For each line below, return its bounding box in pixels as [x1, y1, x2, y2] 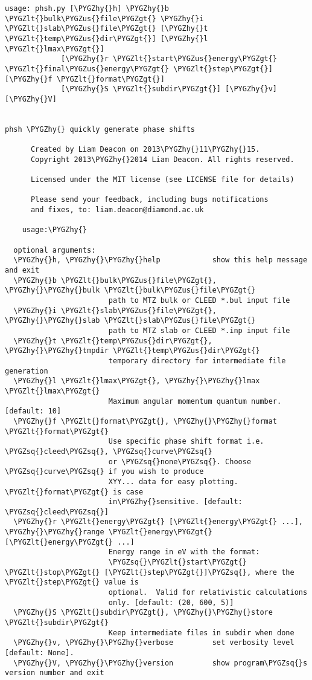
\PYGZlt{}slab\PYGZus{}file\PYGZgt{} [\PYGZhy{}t [5, 24, 208, 33]
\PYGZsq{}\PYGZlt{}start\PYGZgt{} [108, 558, 247, 567]
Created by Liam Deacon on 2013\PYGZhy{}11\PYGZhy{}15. [30, 145, 260, 154]
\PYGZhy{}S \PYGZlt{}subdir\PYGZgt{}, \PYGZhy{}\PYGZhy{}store [13, 608, 273, 617]
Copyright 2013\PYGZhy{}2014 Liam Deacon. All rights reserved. [30, 155, 294, 164]
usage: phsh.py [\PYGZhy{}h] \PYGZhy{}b [5, 4, 170, 13]
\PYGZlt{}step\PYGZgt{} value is [5, 578, 139, 587]
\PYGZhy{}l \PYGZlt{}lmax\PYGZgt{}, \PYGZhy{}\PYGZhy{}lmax [13, 377, 260, 386]
